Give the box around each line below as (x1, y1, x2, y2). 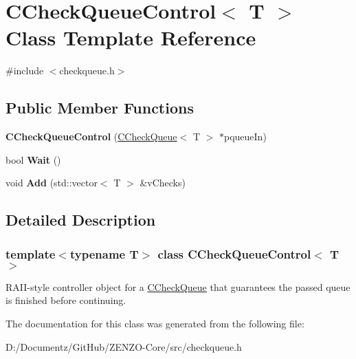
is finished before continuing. (5, 293, 126, 307)
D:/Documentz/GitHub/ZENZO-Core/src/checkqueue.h (5, 339, 242, 353)
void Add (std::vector (5, 175, 98, 190)
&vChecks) (140, 175, 186, 190)
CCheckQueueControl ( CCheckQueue (5, 129, 177, 144)
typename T (69, 245, 139, 262)
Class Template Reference (5, 23, 256, 52)
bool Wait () (5, 152, 61, 166)
